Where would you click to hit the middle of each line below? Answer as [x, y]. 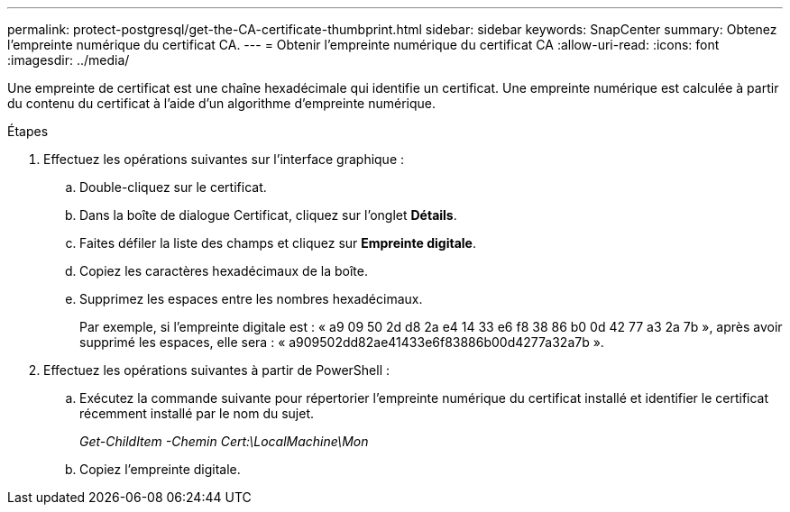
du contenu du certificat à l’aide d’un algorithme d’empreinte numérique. [221, 103]
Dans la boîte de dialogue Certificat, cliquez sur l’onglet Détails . [268, 215]
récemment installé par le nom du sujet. [197, 413]
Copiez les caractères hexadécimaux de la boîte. [224, 271]
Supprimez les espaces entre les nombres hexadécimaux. [251, 299]
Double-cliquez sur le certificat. [173, 187]
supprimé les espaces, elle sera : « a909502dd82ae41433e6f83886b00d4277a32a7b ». [342, 342]
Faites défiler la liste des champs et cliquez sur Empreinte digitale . [278, 243]
